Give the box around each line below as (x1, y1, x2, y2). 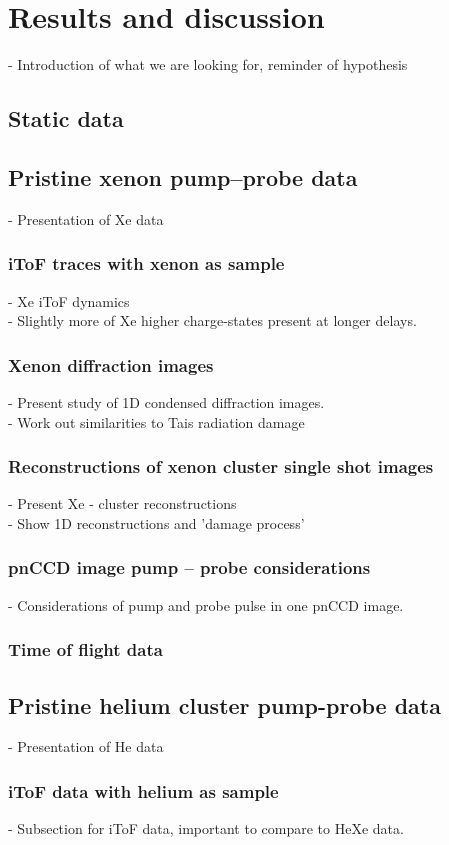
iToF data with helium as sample (8, 778, 279, 803)
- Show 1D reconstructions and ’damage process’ (8, 512, 305, 533)
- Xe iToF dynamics (8, 290, 130, 311)
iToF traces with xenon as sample (8, 251, 285, 276)
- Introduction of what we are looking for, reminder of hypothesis (8, 54, 408, 75)
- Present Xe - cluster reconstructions (8, 493, 237, 514)
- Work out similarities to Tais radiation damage (8, 411, 305, 432)
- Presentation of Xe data (8, 208, 164, 229)
